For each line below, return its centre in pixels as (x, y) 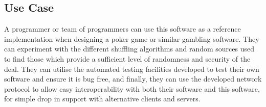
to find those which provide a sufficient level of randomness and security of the (127, 58)
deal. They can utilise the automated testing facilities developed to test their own (132, 69)
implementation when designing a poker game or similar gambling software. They (132, 38)
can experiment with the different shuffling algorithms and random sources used (129, 49)
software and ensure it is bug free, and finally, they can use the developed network (133, 79)
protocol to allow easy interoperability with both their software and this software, (132, 88)
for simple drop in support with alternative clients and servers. (102, 99)
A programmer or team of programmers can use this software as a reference (123, 29)
